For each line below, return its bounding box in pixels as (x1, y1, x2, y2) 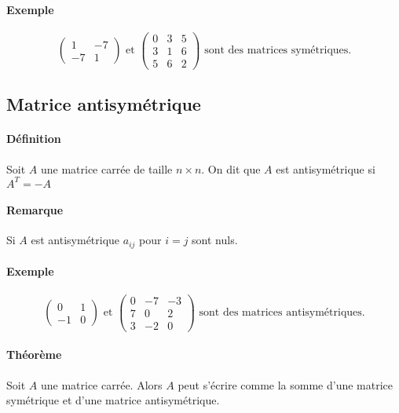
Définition (6, 130, 61, 147)
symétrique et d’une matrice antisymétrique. (6, 392, 220, 408)
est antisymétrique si (276, 160, 375, 177)
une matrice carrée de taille (40, 160, 173, 177)
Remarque (6, 202, 64, 218)
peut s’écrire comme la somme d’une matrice (178, 376, 393, 393)
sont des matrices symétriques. (204, 45, 352, 57)
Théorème (6, 346, 62, 363)
